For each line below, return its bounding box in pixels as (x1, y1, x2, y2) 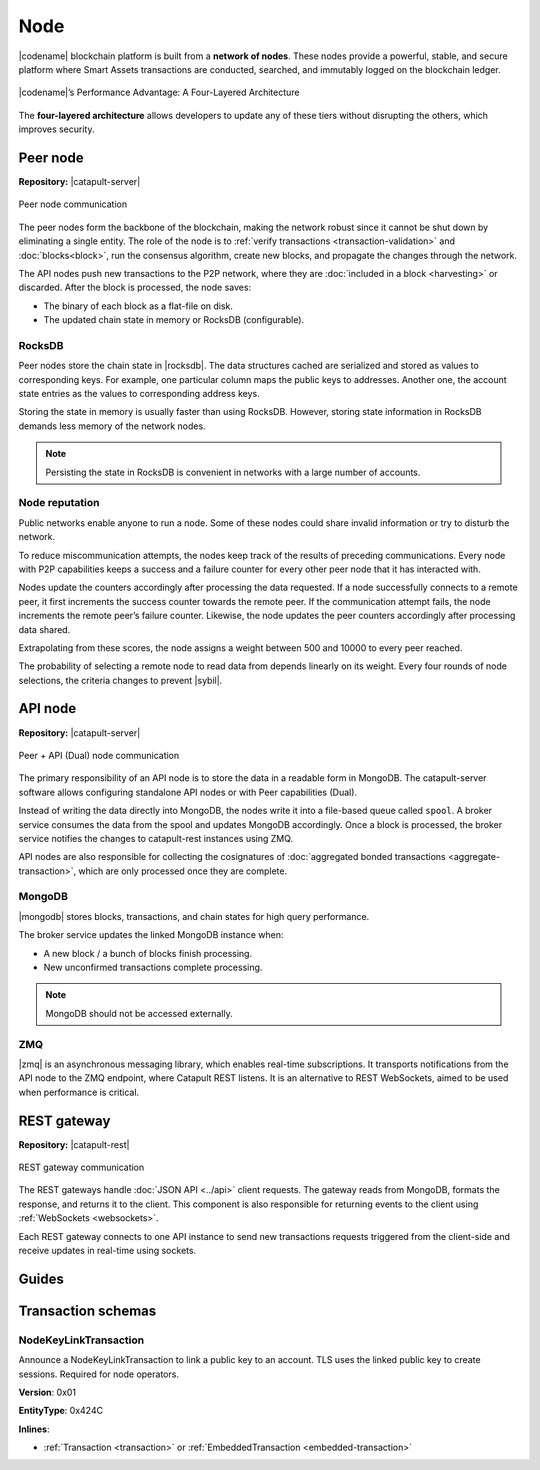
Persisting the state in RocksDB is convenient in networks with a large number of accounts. (45, 466, 421, 478)
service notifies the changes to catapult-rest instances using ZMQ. (18, 832, 294, 844)
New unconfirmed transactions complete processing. (43, 961, 263, 974)
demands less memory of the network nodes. (18, 420, 206, 432)
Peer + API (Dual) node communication (18, 749, 180, 761)
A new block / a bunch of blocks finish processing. (43, 947, 253, 959)
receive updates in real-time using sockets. (18, 1244, 197, 1256)
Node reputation (18, 496, 100, 510)
